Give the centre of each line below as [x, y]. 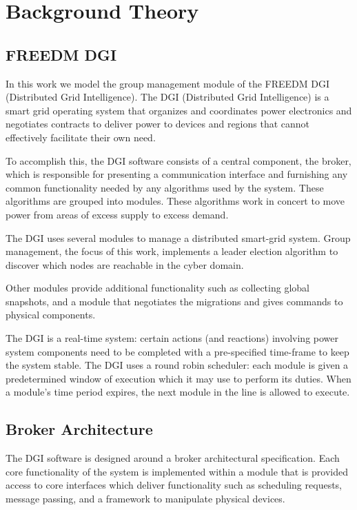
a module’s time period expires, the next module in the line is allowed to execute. [178, 392]
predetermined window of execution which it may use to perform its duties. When [178, 378]
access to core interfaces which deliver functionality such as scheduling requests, [174, 485]
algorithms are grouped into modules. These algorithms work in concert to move [175, 201]
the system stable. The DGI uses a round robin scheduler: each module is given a [177, 365]
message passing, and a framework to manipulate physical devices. [145, 499]
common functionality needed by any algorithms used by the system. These [165, 187]
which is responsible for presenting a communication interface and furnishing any [177, 174]
